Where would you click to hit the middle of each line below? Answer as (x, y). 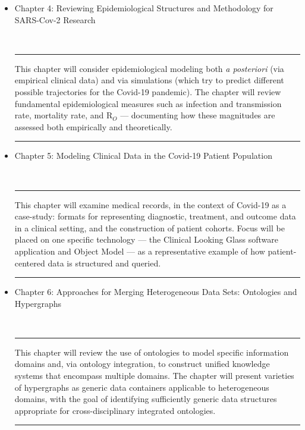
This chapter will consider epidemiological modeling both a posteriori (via (149, 68)
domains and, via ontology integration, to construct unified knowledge (142, 364)
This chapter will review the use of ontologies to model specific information (152, 352)
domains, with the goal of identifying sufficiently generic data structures (146, 399)
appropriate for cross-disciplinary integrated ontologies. (115, 410)
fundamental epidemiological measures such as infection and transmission (148, 103)
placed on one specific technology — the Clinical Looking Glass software (146, 239)
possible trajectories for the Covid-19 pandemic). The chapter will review (148, 91)
